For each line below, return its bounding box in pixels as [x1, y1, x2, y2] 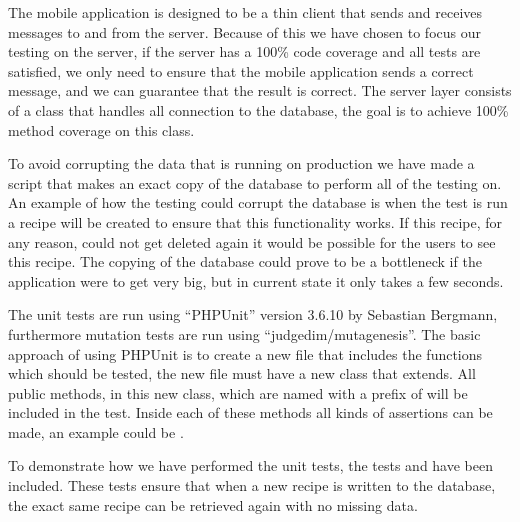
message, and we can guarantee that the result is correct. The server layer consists [8, 80, 512, 101]
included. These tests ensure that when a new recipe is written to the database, [8, 475, 496, 496]
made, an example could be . [8, 421, 184, 442]
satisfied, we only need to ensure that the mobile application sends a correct [8, 60, 474, 81]
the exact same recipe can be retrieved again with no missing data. [8, 494, 418, 515]
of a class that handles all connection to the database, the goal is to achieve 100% [8, 99, 509, 120]
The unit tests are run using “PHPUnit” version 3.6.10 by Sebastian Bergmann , [8, 304, 498, 325]
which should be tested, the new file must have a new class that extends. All [8, 363, 476, 384]
